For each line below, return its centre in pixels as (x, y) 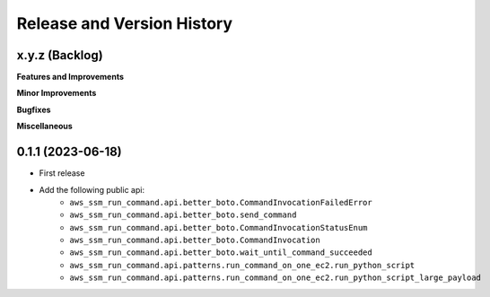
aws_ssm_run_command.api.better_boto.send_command (183, 215)
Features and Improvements (70, 77)
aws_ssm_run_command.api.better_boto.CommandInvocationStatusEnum (219, 227)
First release (62, 173)
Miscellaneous (45, 127)
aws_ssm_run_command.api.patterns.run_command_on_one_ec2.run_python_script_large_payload (276, 278)
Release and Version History (125, 23)
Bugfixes (34, 109)
